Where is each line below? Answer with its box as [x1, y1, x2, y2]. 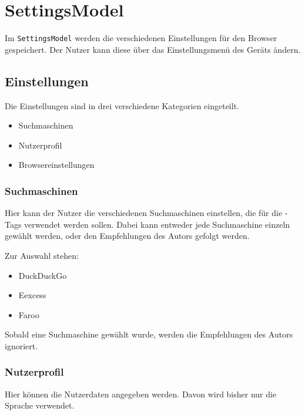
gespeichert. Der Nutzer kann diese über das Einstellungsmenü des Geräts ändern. [5, 43, 301, 55]
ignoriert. [5, 339, 38, 352]
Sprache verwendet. [5, 399, 75, 411]
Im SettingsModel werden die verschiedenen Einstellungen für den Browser [5, 32, 277, 44]
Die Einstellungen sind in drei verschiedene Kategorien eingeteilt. [5, 99, 239, 112]
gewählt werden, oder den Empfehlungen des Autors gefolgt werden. [5, 230, 250, 242]
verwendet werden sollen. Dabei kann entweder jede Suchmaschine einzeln [24, 218, 290, 230]
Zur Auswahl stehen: [5, 249, 79, 261]
